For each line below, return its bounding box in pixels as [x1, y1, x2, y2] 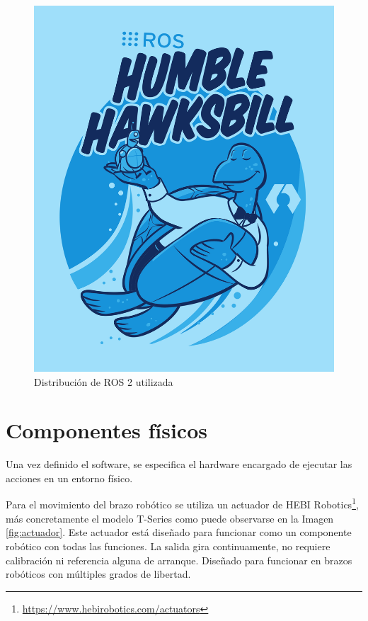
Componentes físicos [6, 416, 207, 445]
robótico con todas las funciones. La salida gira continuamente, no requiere [6, 538, 330, 553]
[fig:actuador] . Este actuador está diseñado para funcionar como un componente [6, 525, 352, 540]
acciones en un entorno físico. [6, 470, 133, 485]
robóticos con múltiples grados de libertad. [6, 566, 191, 581]
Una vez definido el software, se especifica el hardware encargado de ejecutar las [6, 457, 352, 472]
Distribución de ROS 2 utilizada [34, 374, 173, 389]
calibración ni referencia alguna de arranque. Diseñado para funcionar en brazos [6, 552, 352, 567]
